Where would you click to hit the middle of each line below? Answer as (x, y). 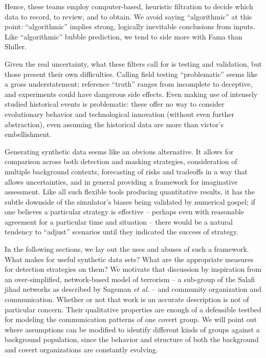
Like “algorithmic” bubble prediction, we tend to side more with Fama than (124, 36)
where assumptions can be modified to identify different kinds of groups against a (132, 329)
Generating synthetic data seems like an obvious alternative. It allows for (119, 151)
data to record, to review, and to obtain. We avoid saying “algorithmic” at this (128, 16)
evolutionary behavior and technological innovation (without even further (120, 114)
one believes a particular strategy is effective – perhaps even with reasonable (124, 212)
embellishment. (28, 134)
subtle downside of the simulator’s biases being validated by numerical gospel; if (130, 201)
